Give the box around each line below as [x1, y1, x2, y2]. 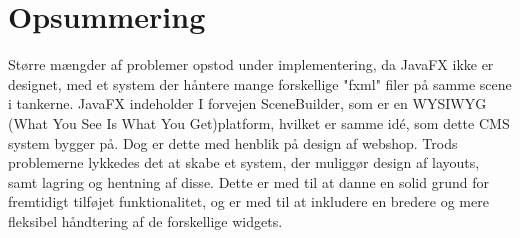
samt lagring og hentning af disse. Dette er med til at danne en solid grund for [8, 171, 489, 192]
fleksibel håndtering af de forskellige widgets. [8, 210, 283, 231]
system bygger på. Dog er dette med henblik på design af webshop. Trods [8, 132, 458, 153]
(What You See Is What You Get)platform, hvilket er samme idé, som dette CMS [8, 112, 510, 133]
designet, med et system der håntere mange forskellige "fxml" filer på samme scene [8, 73, 512, 94]
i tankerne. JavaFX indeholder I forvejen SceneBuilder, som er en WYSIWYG [8, 93, 487, 114]
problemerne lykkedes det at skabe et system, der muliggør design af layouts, [8, 152, 480, 173]
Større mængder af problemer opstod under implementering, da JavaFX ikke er [8, 54, 494, 75]
